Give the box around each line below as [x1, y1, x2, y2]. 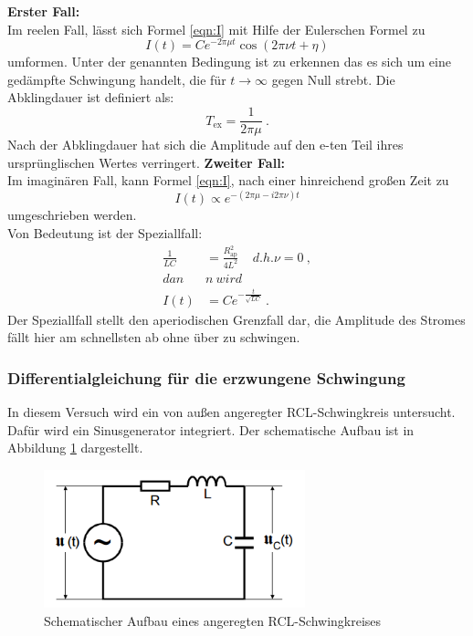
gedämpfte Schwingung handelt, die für [7, 69, 226, 89]
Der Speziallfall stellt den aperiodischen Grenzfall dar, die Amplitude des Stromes [7, 309, 466, 328]
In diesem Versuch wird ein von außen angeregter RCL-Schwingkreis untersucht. [7, 402, 456, 421]
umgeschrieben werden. [7, 205, 137, 224]
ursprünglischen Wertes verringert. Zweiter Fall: [7, 152, 286, 172]
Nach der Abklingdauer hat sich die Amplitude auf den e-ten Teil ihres [7, 135, 404, 154]
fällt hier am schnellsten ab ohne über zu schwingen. [7, 328, 300, 347]
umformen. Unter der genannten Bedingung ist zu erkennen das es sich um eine [7, 52, 451, 71]
